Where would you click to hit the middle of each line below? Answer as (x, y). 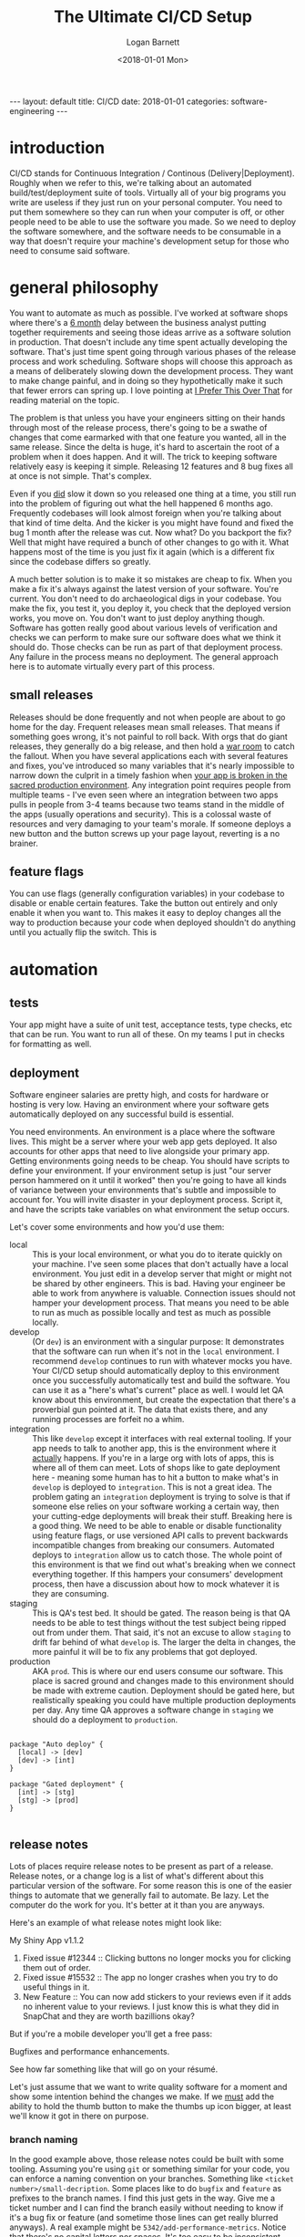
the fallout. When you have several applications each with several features (149, 755)
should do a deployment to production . (105, 1720)
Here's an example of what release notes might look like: (116, 1923)
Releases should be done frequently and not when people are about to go (147, 717)
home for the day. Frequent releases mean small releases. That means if (145, 726)
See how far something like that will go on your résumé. (114, 2069)
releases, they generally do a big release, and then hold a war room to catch (152, 746)
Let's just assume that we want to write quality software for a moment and (148, 2087)
